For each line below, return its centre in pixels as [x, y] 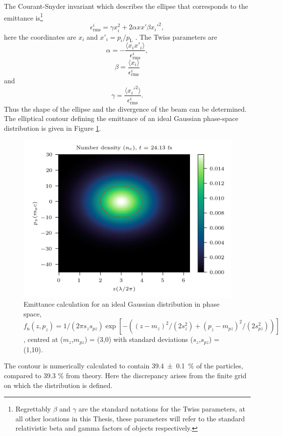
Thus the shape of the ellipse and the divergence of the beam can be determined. [125, 109]
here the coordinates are [40, 36]
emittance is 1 [23, 17]
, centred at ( [43, 339]
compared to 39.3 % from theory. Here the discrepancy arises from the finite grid [125, 375]
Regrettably [33, 409]
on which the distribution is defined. [58, 385]
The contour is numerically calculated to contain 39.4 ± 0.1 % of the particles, [124, 366]
